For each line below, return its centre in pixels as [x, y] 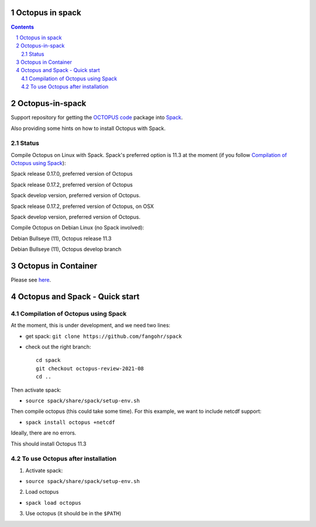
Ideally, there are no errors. [44, 433]
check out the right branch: [58, 347]
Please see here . [31, 280]
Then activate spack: [36, 390]
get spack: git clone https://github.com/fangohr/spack [104, 336]
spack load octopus [53, 503]
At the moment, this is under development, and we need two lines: [91, 326]
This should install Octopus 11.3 [49, 444]
